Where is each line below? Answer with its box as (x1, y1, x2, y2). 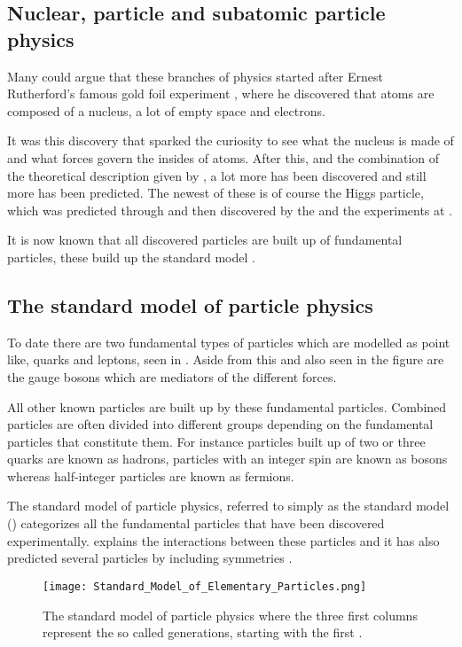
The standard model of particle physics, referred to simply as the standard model (7, 496, 450, 515)
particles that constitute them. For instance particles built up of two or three (7, 432, 426, 450)
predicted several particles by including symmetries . (7, 549, 293, 567)
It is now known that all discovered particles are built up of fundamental (7, 230, 403, 249)
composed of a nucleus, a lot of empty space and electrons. (7, 101, 325, 120)
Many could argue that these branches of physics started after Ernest (7, 66, 383, 85)
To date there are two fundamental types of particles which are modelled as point (7, 332, 450, 351)
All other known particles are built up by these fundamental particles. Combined (7, 397, 447, 416)
